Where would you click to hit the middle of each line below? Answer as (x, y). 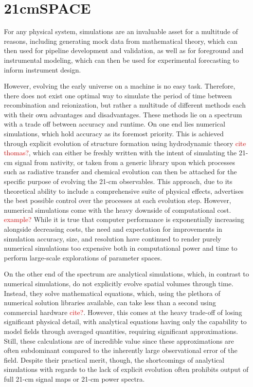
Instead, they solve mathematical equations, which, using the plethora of (112, 293)
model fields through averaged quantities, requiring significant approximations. (121, 331)
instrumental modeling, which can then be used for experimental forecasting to (122, 60)
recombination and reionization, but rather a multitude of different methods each (125, 105)
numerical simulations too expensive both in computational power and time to (121, 248)
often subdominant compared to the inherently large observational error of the (121, 350)
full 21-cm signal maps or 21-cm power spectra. (74, 378)
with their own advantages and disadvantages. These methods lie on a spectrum (123, 114)
